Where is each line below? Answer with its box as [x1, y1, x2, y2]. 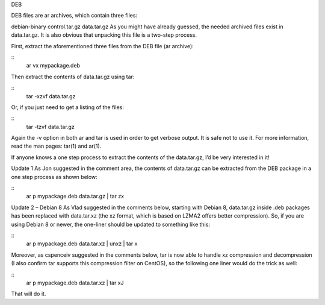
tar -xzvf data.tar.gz [26, 92, 76, 99]
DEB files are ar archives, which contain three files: [11, 12, 138, 19]
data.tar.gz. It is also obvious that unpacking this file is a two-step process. [11, 31, 197, 39]
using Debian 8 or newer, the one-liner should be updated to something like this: [11, 221, 211, 228]
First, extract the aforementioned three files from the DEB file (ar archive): [11, 42, 194, 49]
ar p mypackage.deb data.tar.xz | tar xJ [26, 279, 124, 286]
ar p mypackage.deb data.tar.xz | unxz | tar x [26, 240, 138, 247]
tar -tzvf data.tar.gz [26, 123, 75, 130]
